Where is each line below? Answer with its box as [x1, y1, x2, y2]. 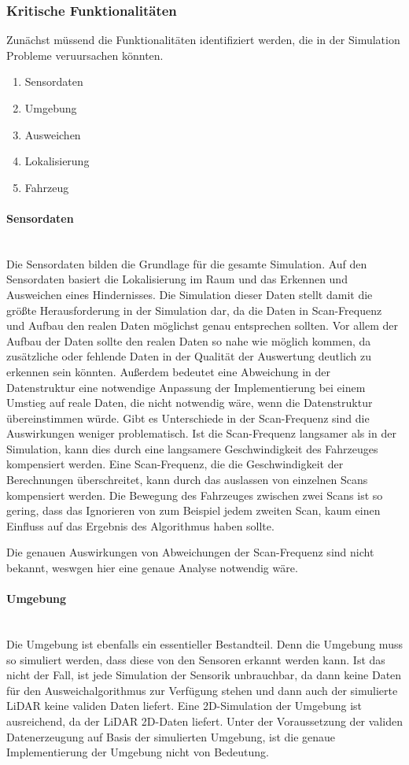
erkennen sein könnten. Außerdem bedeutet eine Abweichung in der [6, 363, 331, 379]
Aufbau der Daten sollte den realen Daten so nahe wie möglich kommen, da [6, 332, 371, 349]
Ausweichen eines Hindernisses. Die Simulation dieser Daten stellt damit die [6, 286, 373, 302]
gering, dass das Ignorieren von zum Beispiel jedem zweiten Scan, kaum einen [6, 502, 381, 519]
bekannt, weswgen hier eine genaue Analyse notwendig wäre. [6, 560, 298, 576]
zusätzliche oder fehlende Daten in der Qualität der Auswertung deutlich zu [6, 348, 372, 364]
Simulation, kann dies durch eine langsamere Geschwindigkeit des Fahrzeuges [6, 440, 378, 456]
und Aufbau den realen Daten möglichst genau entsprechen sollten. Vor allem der [6, 317, 398, 334]
